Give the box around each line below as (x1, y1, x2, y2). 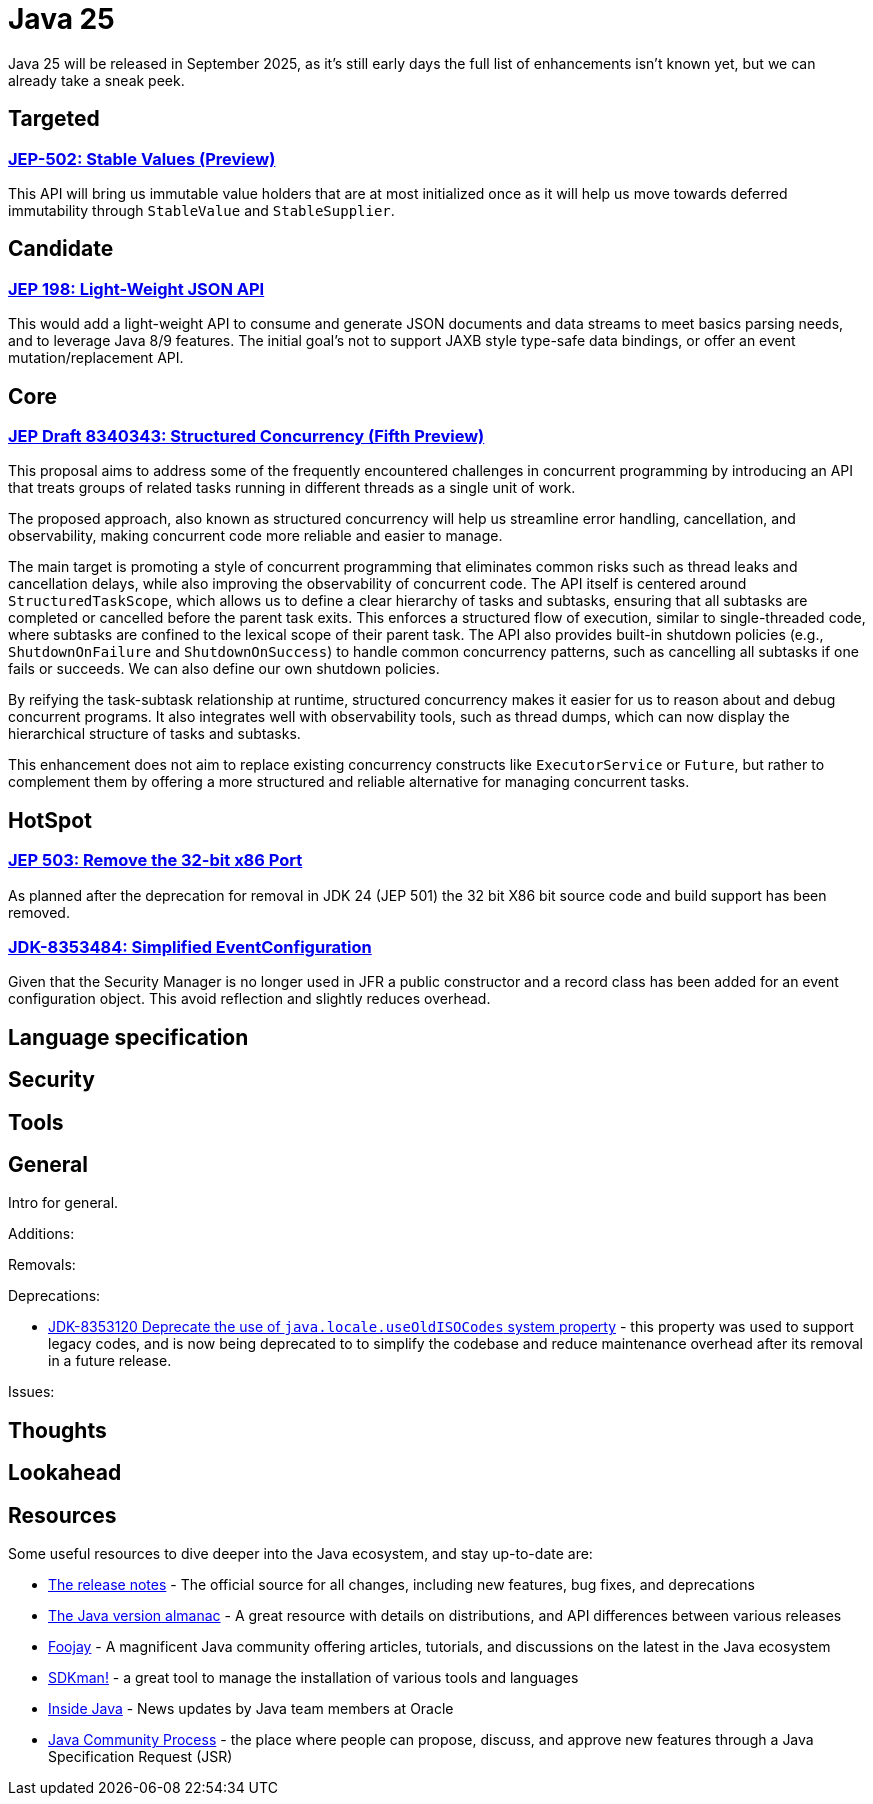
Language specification (8, 1024, 249, 1050)
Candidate (8, 236, 114, 262)
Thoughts (8, 1417, 107, 1443)
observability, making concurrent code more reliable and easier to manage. (8, 527, 503, 545)
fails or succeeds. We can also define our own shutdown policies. (8, 660, 440, 678)
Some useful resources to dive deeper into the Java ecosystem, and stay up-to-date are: (8, 1545, 593, 1563)
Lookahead (8, 1460, 122, 1486)
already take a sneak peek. (8, 71, 185, 89)
